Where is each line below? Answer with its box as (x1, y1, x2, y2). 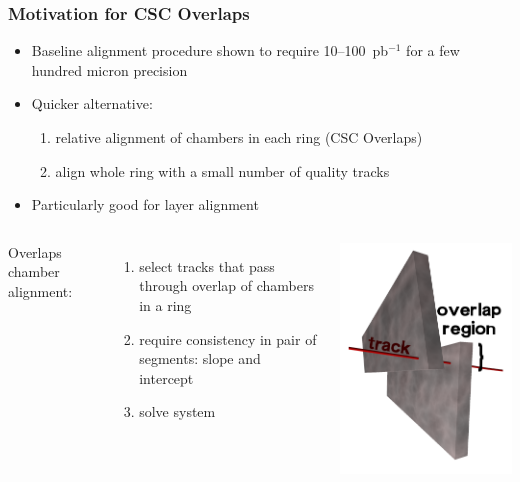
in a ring (139, 294, 192, 315)
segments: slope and (139, 348, 261, 369)
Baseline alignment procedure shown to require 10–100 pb (31, 40, 389, 61)
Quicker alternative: (31, 93, 153, 114)
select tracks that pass (139, 255, 275, 276)
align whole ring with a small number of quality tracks (55, 160, 390, 181)
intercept (139, 367, 194, 388)
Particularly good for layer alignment (31, 194, 259, 215)
